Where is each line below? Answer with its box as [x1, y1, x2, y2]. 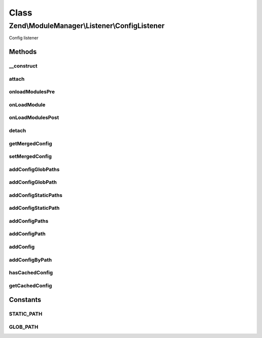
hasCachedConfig [9, 270, 53, 276]
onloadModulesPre [9, 88, 55, 95]
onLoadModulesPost [9, 114, 59, 121]
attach [9, 75, 25, 82]
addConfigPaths [9, 218, 49, 224]
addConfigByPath [9, 256, 52, 263]
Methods [9, 48, 37, 56]
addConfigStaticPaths [9, 192, 63, 199]
